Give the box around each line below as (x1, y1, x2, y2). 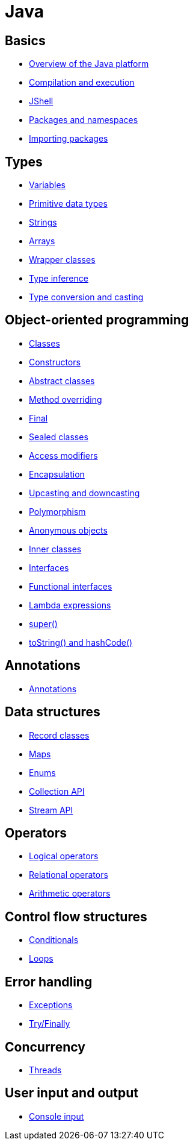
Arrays (29, 236, 55, 247)
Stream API (29, 804, 73, 815)
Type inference (29, 273, 88, 284)
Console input (29, 1111, 84, 1121)
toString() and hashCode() (29, 637, 133, 648)
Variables (29, 180, 66, 191)
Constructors (29, 356, 81, 367)
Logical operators (29, 851, 99, 862)
